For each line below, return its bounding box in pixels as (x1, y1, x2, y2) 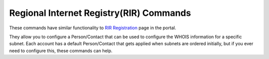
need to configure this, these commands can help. (9, 48, 113, 54)
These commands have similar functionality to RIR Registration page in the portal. (9, 25, 176, 31)
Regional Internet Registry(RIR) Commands (9, 7, 191, 18)
